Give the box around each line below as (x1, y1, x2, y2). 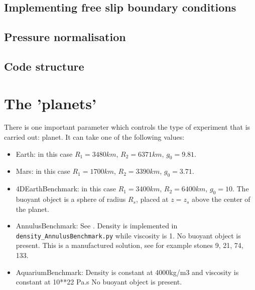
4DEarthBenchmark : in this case (16, 183, 116, 194)
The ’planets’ (4, 93, 96, 113)
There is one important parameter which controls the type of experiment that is (4, 122, 250, 132)
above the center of (191, 194, 250, 204)
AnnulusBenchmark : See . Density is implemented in (16, 220, 178, 231)
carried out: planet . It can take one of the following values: (4, 132, 185, 142)
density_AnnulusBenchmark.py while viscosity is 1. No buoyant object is (16, 230, 241, 240)
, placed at (136, 194, 169, 204)
